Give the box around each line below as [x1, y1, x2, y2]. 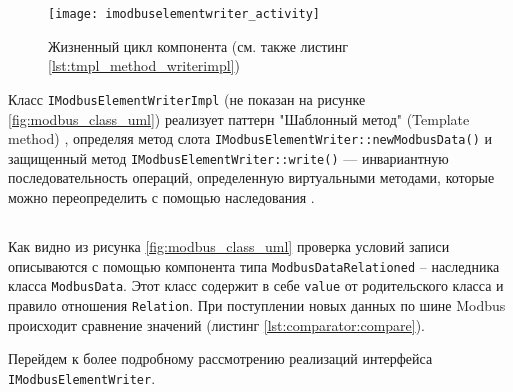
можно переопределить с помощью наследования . [8, 187, 315, 207]
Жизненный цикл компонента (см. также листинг [48, 35, 349, 56]
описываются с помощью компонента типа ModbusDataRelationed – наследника [8, 255, 500, 276]
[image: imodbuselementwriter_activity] [48, 7, 321, 21]
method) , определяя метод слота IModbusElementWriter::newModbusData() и [8, 128, 492, 149]
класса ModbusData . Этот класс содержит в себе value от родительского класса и [8, 275, 504, 296]
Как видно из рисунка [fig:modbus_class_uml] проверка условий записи [8, 235, 450, 256]
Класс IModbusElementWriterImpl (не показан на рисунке [8, 88, 366, 109]
